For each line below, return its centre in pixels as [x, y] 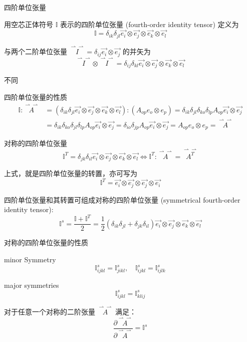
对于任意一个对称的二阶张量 [50, 311]
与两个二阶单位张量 [36, 51]
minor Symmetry [30, 259]
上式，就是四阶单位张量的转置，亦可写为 [71, 173]
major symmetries [32, 285]
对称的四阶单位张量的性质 [46, 242]
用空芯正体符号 [29, 24]
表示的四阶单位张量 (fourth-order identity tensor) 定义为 [150, 24]
